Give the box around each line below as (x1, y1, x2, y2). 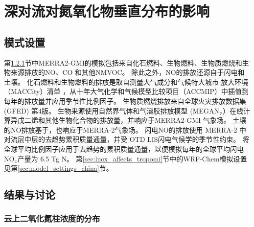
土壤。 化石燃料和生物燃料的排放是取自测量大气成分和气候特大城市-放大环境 (4, 76, 249, 87)
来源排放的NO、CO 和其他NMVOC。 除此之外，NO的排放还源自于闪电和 (10, 67, 245, 77)
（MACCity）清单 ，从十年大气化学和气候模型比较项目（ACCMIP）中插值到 (4, 86, 249, 96)
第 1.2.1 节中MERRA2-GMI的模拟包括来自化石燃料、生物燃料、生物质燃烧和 (4, 57, 242, 68)
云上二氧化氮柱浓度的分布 (4, 212, 100, 225)
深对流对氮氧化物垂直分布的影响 (4, 1, 210, 21)
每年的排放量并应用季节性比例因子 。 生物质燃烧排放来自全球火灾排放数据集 (4, 95, 246, 106)
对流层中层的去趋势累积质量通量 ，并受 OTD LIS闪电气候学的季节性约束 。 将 (4, 134, 250, 144)
